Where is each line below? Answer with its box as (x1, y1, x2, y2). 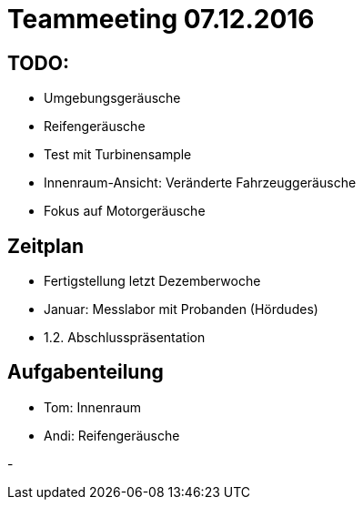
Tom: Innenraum (44, 399, 141, 415)
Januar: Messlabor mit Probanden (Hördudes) (44, 301, 318, 318)
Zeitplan (7, 234, 85, 258)
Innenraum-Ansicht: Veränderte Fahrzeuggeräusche (44, 175, 357, 191)
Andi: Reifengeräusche (44, 427, 180, 443)
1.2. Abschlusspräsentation (44, 330, 206, 346)
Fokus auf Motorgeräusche (44, 203, 206, 219)
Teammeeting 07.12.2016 (7, 4, 315, 35)
